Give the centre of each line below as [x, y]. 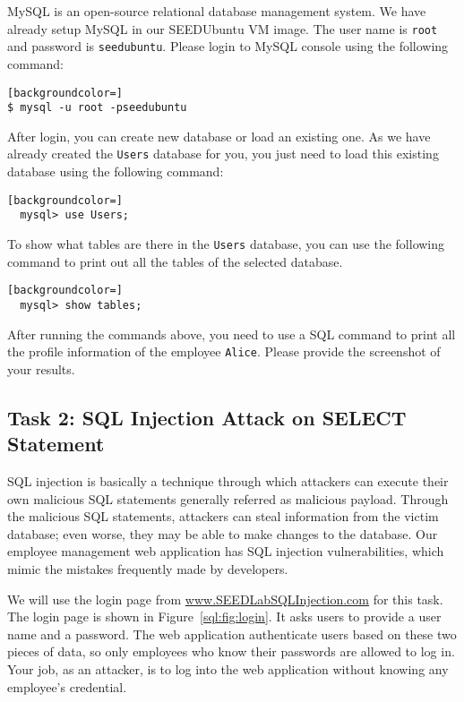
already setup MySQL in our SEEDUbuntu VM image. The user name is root [223, 28]
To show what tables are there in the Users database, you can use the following [226, 243]
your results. [41, 368]
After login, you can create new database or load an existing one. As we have [219, 136]
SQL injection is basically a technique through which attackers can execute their [228, 480]
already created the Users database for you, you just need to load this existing [223, 154]
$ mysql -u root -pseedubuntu [97, 108]
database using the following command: [116, 171]
